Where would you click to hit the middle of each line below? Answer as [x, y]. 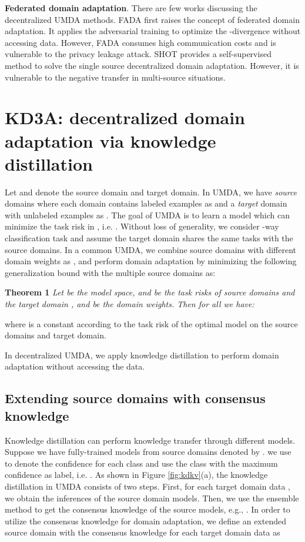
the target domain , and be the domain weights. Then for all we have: [130, 304]
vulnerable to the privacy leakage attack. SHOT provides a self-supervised [138, 54]
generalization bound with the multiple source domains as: [110, 272]
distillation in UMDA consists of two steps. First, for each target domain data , [148, 486]
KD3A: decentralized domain [125, 117]
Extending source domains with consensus [135, 398]
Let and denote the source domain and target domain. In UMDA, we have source [151, 192]
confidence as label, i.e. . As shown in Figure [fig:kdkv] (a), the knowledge [136, 475]
